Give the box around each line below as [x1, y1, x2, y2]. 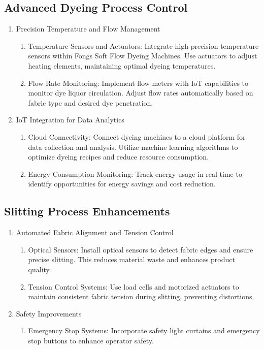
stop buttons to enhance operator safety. [28, 335, 154, 345]
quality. [28, 264, 51, 274]
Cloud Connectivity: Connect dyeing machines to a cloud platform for [28, 131, 246, 142]
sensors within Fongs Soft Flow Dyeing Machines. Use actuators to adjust [28, 50, 257, 61]
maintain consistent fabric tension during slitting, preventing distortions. [28, 291, 254, 302]
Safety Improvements [16, 308, 82, 319]
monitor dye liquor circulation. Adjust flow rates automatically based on [28, 87, 253, 98]
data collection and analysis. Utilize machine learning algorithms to [28, 141, 238, 152]
